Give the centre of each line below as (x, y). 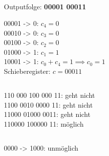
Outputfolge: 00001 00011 (45, 7)
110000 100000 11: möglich (44, 123)
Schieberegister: (27, 71)
